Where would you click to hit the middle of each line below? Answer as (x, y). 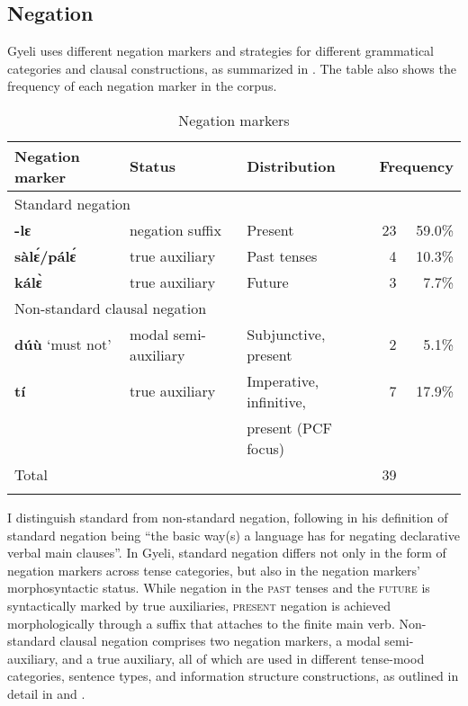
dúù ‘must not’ (63, 344)
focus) (266, 448)
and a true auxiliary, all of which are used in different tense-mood (243, 658)
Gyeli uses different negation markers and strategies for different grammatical (220, 51)
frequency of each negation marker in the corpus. (142, 86)
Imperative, (283, 380)
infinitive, (276, 401)
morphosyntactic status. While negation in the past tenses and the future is (219, 588)
